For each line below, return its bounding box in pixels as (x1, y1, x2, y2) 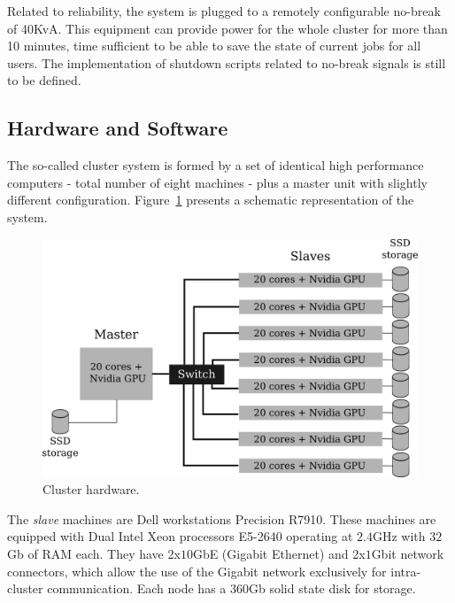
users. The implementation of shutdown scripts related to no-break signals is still (7, 53, 446, 72)
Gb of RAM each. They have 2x (7, 545, 181, 563)
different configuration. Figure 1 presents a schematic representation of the (7, 190, 414, 209)
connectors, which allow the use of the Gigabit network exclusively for (7, 561, 387, 580)
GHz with (373, 527, 426, 545)
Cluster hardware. (42, 480, 140, 499)
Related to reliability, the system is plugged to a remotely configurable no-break (7, 2, 441, 19)
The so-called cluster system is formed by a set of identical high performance (7, 156, 424, 174)
